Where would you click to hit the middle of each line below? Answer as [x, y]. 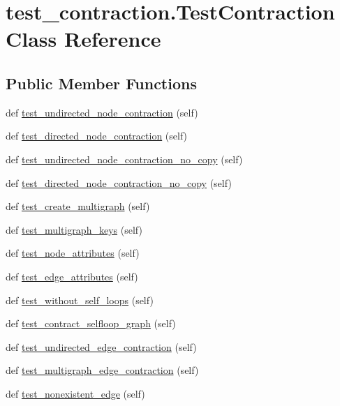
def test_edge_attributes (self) [72, 276]
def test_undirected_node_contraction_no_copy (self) [124, 159]
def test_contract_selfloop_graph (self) [91, 323]
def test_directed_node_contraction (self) [97, 136]
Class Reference [83, 39]
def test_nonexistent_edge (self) [75, 393]
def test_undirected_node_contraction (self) [102, 112]
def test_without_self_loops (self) [80, 300]
